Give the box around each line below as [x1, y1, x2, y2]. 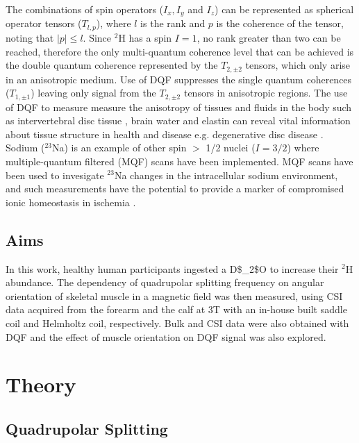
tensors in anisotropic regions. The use [183, 85, 348, 100]
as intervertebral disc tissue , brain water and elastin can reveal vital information [6, 113, 351, 128]
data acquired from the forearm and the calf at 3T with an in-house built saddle [6, 302, 347, 317]
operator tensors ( [6, 16, 82, 31]
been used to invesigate [6, 167, 104, 182]
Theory [6, 370, 76, 399]
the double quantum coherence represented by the [6, 58, 218, 72]
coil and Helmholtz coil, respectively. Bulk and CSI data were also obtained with [6, 315, 349, 330]
